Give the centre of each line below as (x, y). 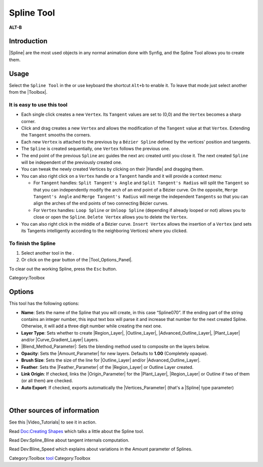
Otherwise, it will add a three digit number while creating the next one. (92, 326)
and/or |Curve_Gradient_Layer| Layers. (60, 340)
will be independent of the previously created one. (72, 162)
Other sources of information (54, 411)
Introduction (28, 41)
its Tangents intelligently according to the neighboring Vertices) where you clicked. (104, 231)
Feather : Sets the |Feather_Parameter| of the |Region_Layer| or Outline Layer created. (107, 367)
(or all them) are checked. (47, 381)
